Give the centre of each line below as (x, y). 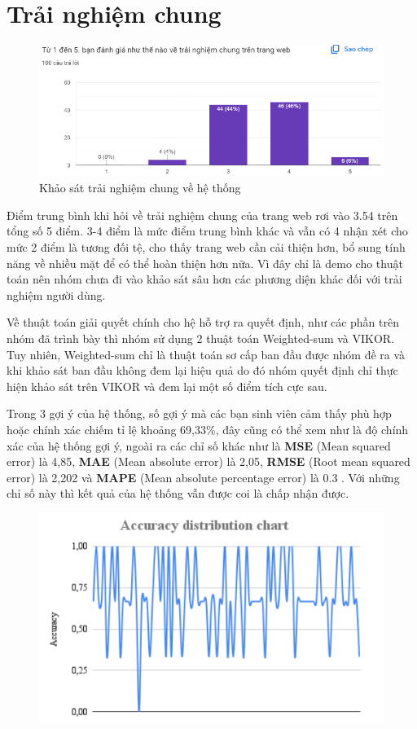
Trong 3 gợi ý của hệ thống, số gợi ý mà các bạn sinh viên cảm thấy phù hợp (199, 413)
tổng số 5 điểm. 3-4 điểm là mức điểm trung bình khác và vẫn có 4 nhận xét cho (207, 231)
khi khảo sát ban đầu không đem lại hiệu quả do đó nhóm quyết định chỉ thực (202, 370)
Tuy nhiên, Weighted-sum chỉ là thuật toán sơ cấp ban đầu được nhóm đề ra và (206, 354)
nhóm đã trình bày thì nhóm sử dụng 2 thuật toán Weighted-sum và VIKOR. (201, 338)
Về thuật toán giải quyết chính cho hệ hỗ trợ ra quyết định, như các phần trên (203, 322)
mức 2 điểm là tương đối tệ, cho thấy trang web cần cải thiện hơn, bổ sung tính (206, 247)
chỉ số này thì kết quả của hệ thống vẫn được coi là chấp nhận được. (178, 493)
